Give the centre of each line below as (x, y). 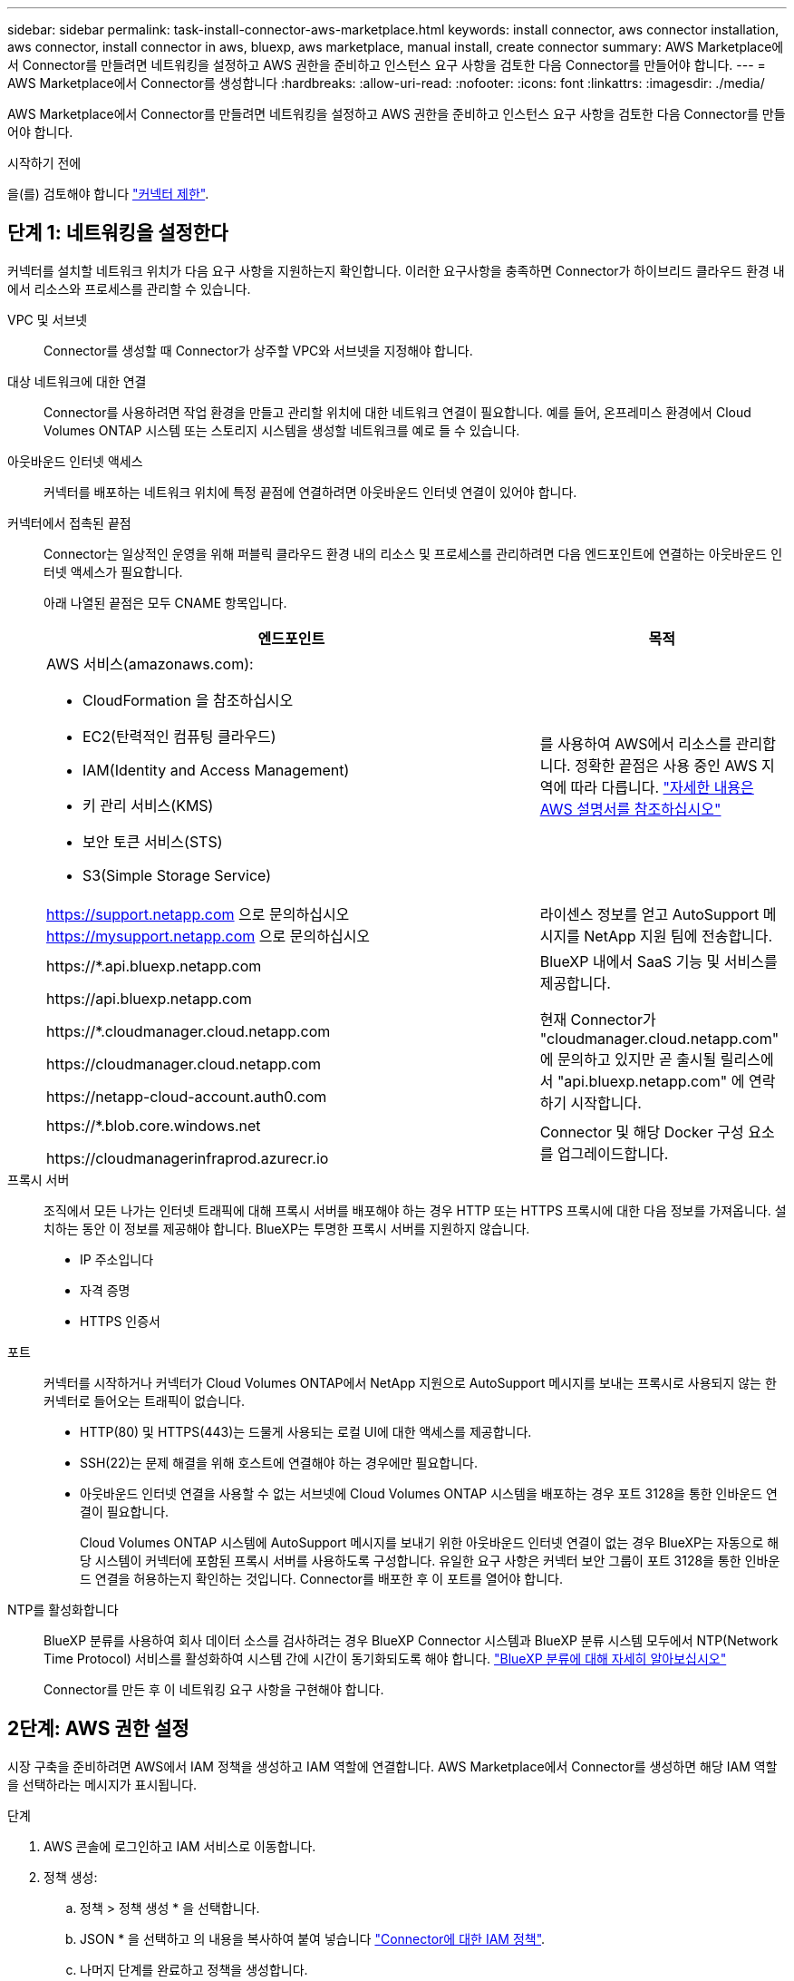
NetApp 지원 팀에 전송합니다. (678, 936)
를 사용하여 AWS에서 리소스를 (636, 743)
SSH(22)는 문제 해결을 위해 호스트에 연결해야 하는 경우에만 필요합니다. (279, 1462)
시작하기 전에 (44, 163)
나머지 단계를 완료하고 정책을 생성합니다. (194, 1969)
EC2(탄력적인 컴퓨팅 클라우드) (179, 736)
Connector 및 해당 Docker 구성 (642, 1132)
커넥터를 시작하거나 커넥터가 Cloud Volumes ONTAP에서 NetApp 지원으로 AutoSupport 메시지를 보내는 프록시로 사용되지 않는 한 (410, 1382)
